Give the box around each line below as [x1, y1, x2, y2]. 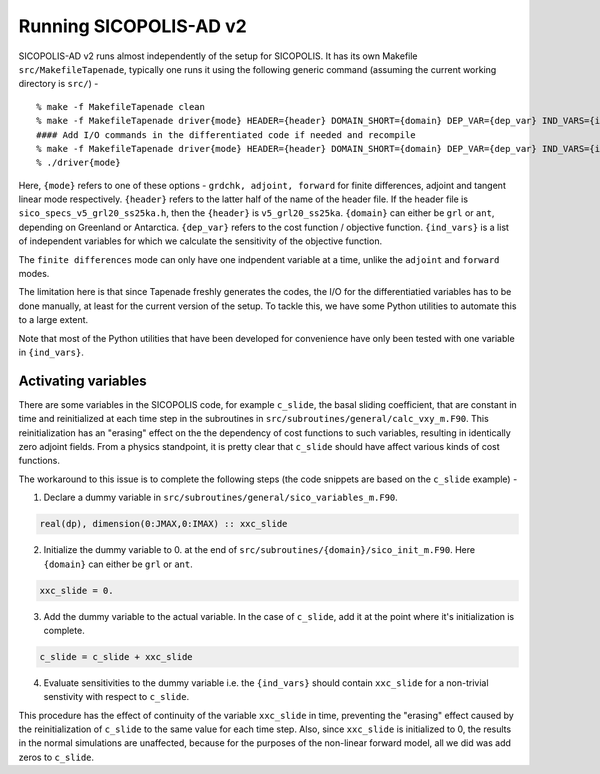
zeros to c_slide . [18, 751, 95, 763]
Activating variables [18, 372, 147, 389]
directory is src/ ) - [18, 78, 99, 90]
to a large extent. [18, 314, 89, 326]
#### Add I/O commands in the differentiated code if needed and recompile [36, 129, 416, 140]
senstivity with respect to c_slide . [43, 691, 190, 703]
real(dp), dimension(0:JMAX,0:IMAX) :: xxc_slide [39, 518, 288, 530]
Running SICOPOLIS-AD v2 [18, 15, 247, 37]
